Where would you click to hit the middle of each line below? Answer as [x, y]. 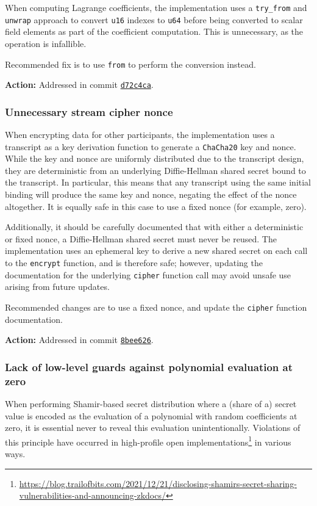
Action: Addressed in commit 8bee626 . [79, 340]
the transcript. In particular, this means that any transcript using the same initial [158, 182]
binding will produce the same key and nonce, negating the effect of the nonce [151, 194]
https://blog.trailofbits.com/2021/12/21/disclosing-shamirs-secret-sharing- [158, 483]
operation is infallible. [46, 43]
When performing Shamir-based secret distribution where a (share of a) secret [151, 403]
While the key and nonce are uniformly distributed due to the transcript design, [155, 158]
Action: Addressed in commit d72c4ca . [79, 85]
